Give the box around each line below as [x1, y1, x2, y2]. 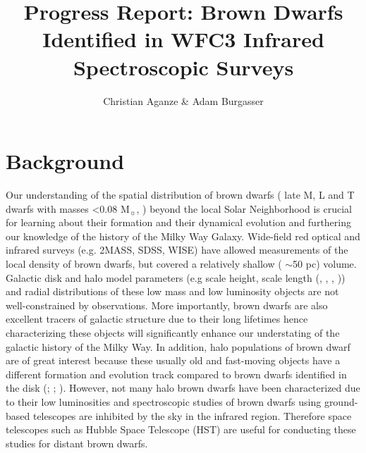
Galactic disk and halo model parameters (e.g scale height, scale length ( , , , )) [6, 270, 346, 285]
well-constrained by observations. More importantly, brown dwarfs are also [6, 297, 328, 312]
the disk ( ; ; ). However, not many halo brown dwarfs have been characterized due [6, 380, 360, 395]
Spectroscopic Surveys [73, 52, 294, 81]
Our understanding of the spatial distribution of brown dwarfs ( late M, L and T [6, 187, 355, 202]
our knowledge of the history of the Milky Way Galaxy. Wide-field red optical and [6, 228, 360, 243]
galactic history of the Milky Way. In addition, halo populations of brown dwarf [6, 339, 350, 354]
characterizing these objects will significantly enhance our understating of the [6, 325, 340, 340]
